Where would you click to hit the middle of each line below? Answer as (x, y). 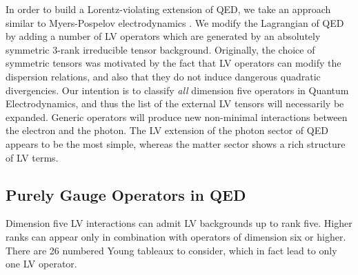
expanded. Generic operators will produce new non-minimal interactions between (177, 117)
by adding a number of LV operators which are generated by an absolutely (163, 36)
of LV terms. (32, 157)
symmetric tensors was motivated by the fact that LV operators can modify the (173, 63)
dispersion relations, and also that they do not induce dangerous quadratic (163, 76)
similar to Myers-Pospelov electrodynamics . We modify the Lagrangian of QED (175, 22)
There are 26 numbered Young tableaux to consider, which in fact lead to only (171, 250)
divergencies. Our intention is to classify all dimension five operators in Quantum (177, 90)
